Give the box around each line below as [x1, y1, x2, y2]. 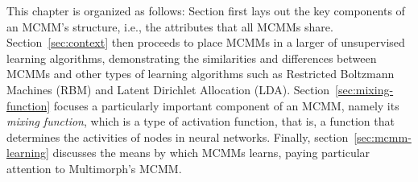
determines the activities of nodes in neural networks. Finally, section [6, 128, 349, 145]
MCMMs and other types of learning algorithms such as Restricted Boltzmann [6, 65, 395, 82]
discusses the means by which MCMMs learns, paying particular [52, 144, 370, 161]
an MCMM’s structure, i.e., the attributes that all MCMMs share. [6, 18, 333, 35]
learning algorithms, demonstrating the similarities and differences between [6, 49, 377, 66]
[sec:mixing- [335, 81, 394, 97]
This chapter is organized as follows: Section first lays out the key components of [6, 2, 405, 19]
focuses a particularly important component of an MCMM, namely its [53, 97, 399, 114]
